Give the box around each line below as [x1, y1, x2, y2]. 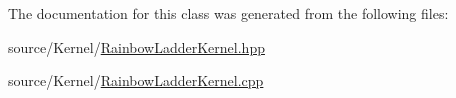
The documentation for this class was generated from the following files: [8, 3, 449, 23]
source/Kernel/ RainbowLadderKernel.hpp [8, 36, 265, 57]
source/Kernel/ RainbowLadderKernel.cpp [8, 70, 264, 91]
